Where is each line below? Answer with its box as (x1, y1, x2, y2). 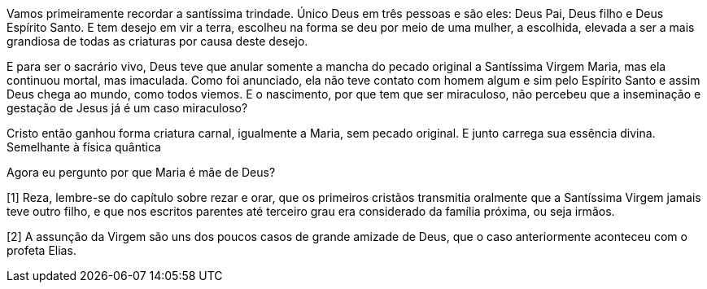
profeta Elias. (7, 243, 76, 257)
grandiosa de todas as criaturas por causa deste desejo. (7, 34, 308, 48)
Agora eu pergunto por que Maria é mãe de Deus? (7, 165, 276, 179)
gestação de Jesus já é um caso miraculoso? (7, 101, 248, 115)
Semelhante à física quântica (7, 140, 161, 154)
